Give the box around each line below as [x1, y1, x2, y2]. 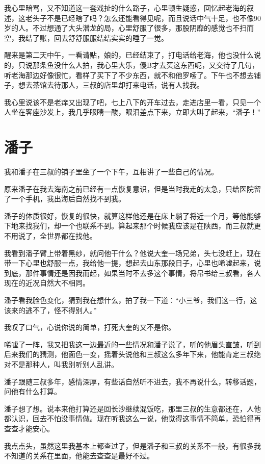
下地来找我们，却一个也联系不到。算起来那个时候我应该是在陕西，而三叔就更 [4, 220, 261, 231]
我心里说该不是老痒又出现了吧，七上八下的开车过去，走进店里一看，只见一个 [4, 96, 261, 107]
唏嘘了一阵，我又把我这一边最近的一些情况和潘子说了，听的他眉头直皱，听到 [4, 339, 261, 349]
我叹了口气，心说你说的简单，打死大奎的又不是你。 [4, 322, 175, 332]
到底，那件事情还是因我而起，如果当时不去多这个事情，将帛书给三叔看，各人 [4, 267, 261, 278]
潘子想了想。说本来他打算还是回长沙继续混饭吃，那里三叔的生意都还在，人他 [4, 403, 261, 414]
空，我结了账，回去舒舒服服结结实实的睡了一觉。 [4, 32, 168, 43]
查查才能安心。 [4, 423, 54, 433]
